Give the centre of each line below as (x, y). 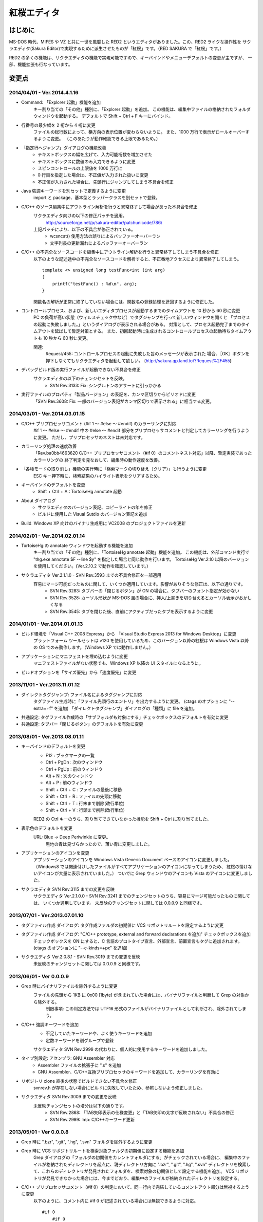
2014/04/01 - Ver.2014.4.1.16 (44, 93)
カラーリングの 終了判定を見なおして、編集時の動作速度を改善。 (98, 460)
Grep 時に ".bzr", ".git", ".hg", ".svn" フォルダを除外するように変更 (87, 1142)
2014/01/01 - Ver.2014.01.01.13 (46, 624)
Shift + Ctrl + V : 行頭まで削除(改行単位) (85, 810)
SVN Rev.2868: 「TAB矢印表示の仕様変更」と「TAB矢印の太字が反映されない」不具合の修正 (142, 1113)
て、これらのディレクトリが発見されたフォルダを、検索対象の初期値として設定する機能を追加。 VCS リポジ (141, 1171)
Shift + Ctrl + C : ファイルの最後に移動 (84, 789)
